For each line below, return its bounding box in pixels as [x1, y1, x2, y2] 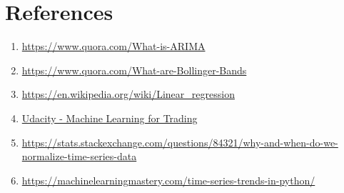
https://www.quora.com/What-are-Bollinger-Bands [21, 62, 247, 77]
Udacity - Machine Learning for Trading [21, 110, 198, 125]
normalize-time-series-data [21, 149, 137, 164]
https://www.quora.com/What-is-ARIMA [21, 39, 206, 54]
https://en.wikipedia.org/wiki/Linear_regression [21, 86, 235, 102]
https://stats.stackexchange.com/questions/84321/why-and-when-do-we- [21, 134, 338, 149]
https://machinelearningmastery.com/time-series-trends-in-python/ [21, 172, 315, 187]
